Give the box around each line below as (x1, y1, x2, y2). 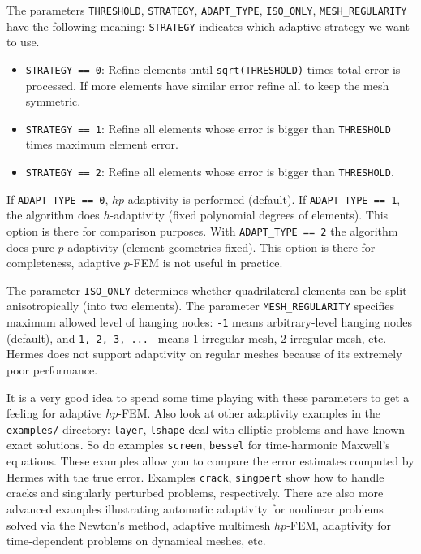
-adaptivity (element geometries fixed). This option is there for (63, 238, 376, 255)
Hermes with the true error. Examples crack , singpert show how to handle (6, 468, 384, 485)
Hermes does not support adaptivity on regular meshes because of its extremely (6, 345, 402, 362)
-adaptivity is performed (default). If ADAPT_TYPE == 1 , (124, 190, 401, 207)
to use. (6, 33, 40, 50)
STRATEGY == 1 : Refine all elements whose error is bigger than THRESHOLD (25, 119, 391, 136)
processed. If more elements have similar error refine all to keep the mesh (25, 76, 389, 93)
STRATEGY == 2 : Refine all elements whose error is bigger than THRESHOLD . (25, 163, 394, 180)
